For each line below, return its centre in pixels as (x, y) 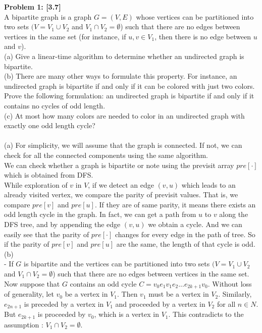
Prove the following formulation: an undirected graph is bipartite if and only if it (129, 96)
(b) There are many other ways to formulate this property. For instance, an (121, 76)
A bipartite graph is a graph (48, 16)
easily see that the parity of (47, 234)
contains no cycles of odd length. (55, 105)
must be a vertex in (179, 294)
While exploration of (36, 184)
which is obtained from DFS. (49, 175)
